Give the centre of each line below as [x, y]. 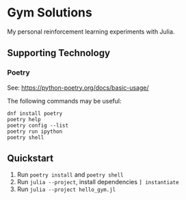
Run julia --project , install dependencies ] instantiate [98, 182]
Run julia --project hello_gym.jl [66, 189]
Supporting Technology [59, 53]
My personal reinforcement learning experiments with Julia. [91, 32]
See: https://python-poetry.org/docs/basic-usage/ [78, 88]
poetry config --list [38, 125]
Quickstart [30, 159]
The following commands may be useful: [64, 101]
